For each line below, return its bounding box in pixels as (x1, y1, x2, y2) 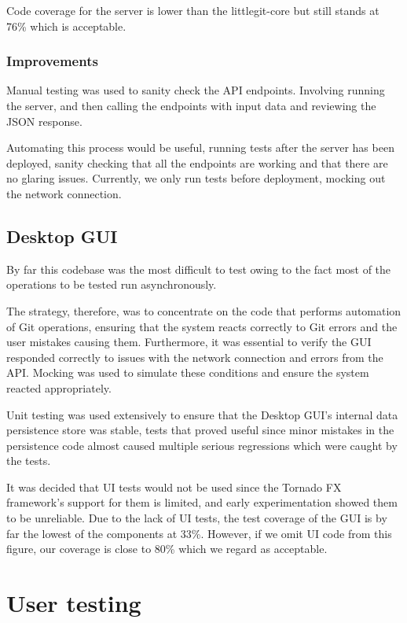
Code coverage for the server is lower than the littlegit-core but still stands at (6, 2, 379, 18)
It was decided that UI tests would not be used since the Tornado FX (6, 478, 342, 495)
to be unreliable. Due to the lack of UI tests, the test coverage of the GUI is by (6, 510, 387, 526)
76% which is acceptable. (6, 17, 126, 34)
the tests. (6, 452, 51, 469)
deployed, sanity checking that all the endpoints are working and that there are (6, 154, 388, 171)
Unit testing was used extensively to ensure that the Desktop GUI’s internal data (6, 406, 398, 422)
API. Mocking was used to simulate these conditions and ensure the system (6, 364, 369, 381)
